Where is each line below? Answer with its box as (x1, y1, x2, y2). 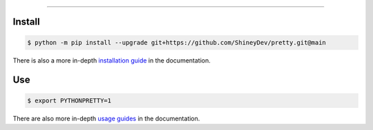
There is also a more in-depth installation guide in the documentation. (12, 56, 211, 65)
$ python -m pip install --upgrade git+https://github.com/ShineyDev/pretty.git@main (27, 39, 326, 46)
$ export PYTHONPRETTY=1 (27, 96, 112, 105)
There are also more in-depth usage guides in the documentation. (12, 114, 200, 122)
